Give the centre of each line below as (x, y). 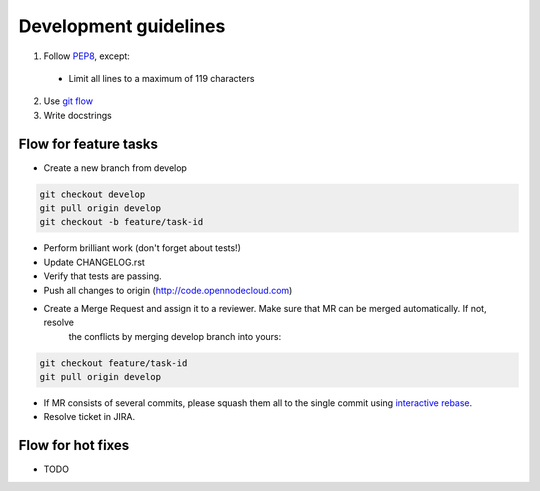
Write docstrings (77, 115)
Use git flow (68, 101)
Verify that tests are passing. (102, 276)
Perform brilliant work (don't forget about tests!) (142, 248)
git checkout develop (92, 194)
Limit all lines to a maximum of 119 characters (161, 78)
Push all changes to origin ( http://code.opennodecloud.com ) (168, 290)
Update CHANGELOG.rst (94, 262)
